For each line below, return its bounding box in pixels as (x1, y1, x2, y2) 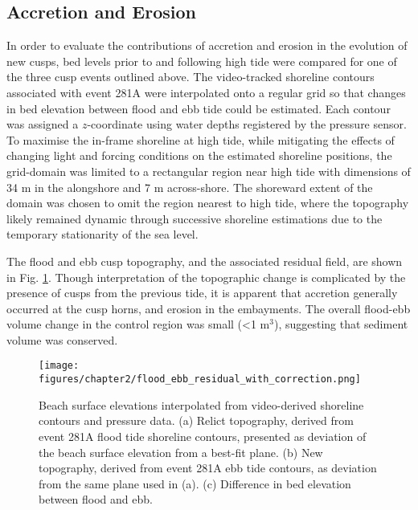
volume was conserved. (6, 331, 118, 348)
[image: (39, 360, 80, 372)
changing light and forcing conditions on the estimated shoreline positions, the (6, 147, 392, 164)
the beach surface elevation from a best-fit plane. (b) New (39, 443, 323, 460)
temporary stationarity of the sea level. (6, 226, 199, 243)
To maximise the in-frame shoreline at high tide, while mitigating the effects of (6, 131, 395, 148)
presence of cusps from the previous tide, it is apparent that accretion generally (6, 284, 398, 301)
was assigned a (6, 116, 79, 133)
